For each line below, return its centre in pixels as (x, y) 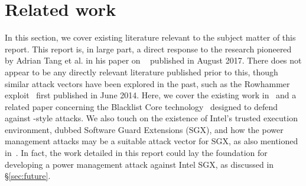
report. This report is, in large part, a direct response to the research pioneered (148, 49)
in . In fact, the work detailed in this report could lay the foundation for (136, 153)
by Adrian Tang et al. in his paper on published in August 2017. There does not (153, 60)
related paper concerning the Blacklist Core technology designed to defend (141, 106)
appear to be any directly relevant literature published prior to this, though (141, 72)
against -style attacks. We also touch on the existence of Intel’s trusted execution (151, 118)
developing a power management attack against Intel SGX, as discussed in (139, 164)
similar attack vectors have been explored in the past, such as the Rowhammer (147, 83)
